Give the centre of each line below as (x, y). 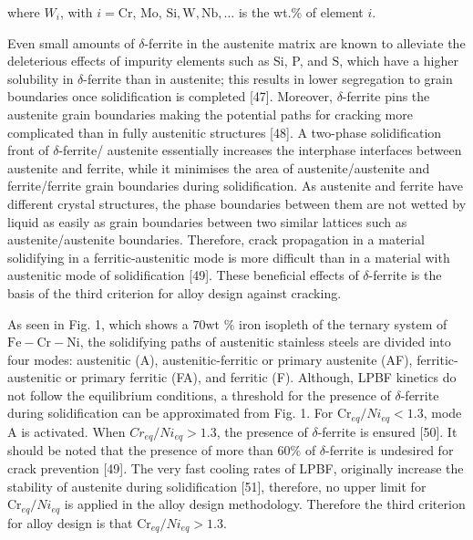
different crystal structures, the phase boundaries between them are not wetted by (237, 203)
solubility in (41, 78)
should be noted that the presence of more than (140, 450)
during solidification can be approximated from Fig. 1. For (170, 413)
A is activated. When (67, 431)
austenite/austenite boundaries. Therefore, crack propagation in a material (216, 239)
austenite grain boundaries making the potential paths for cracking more (210, 114)
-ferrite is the (405, 275)
